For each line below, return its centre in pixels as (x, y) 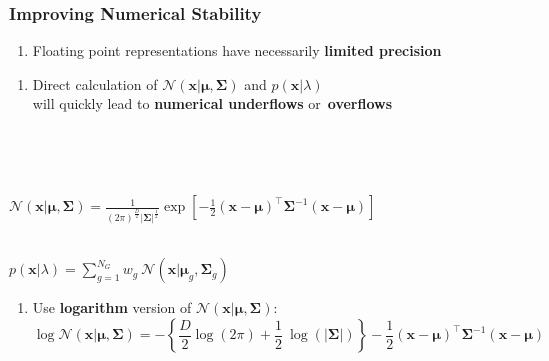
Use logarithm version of (112, 307)
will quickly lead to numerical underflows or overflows (212, 103)
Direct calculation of (95, 83)
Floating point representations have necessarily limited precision (237, 50)
